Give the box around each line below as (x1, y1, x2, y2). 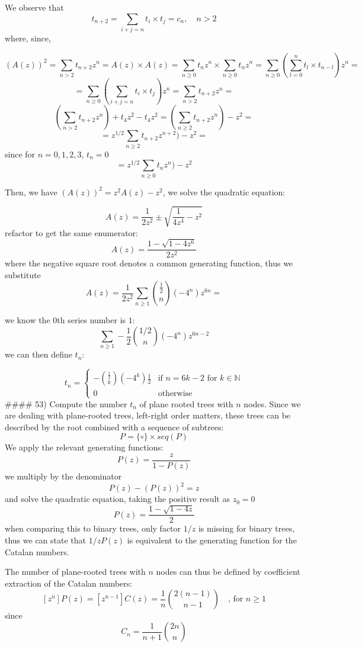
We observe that (5, 1, 64, 13)
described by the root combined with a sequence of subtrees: (5, 420, 224, 433)
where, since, (5, 31, 51, 44)
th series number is (57, 314, 126, 326)
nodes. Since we (244, 397, 301, 410)
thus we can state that (5, 534, 87, 546)
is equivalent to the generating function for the (127, 534, 297, 546)
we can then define (5, 348, 72, 360)
